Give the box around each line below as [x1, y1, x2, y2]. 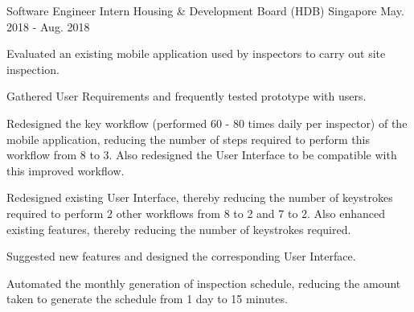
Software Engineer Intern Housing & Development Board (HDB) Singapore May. [6, 2, 404, 18]
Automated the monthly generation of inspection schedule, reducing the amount [6, 274, 401, 291]
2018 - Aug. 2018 [6, 18, 90, 35]
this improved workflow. [6, 162, 125, 179]
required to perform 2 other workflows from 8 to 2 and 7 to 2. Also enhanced [6, 204, 385, 221]
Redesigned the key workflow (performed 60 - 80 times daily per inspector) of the [6, 114, 408, 131]
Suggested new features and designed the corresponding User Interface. [6, 248, 356, 265]
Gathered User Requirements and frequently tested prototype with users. [6, 88, 367, 105]
